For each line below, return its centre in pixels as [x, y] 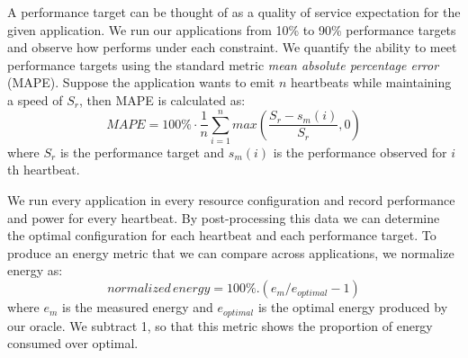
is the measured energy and [138, 307]
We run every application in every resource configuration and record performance [231, 200]
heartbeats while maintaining [371, 82]
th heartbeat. [44, 170]
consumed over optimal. [73, 343]
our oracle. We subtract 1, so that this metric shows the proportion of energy [220, 325]
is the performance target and [142, 152]
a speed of [35, 99]
